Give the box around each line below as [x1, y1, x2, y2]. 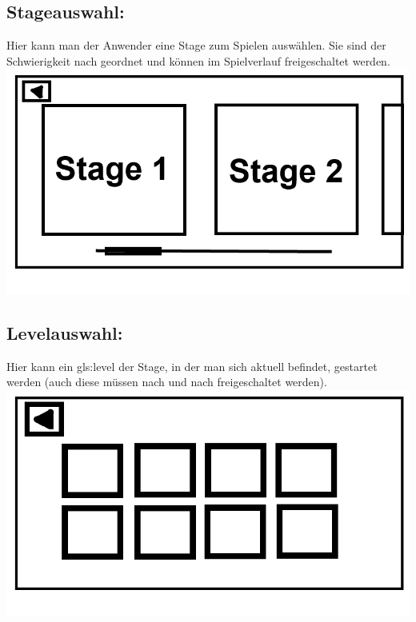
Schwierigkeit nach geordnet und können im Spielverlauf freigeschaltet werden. [6, 52, 390, 69]
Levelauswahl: [6, 320, 123, 345]
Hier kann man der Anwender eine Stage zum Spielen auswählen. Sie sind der [6, 37, 386, 54]
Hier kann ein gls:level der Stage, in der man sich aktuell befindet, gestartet [6, 357, 378, 374]
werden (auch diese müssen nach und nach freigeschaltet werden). [6, 373, 327, 390]
